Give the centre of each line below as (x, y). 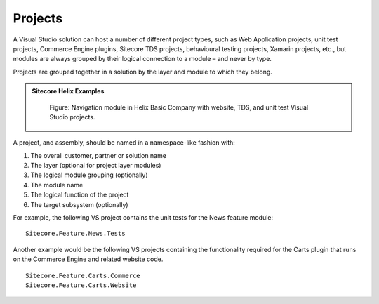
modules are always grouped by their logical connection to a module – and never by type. (142, 59)
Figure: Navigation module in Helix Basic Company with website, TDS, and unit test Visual (179, 107)
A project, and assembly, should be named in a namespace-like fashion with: (124, 143)
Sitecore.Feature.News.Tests (75, 234)
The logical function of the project (80, 195)
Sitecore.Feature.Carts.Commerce (83, 275)
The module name (57, 185)
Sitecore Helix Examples (68, 91)
